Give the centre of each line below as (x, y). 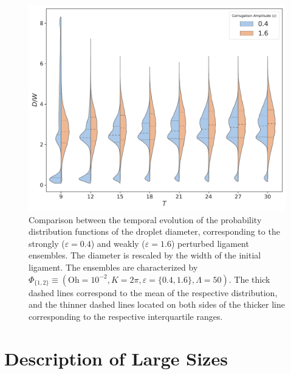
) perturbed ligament (210, 243)
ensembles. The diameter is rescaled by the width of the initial (145, 255)
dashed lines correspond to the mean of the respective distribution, (153, 292)
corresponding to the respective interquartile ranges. (126, 316)
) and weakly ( (118, 243)
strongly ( (47, 243)
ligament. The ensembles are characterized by (113, 267)
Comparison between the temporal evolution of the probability (145, 219)
